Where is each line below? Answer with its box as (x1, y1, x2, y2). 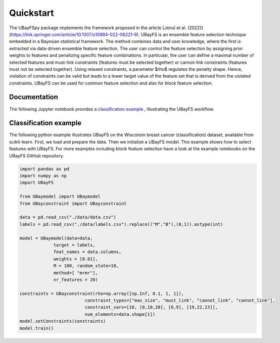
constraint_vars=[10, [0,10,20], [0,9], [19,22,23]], (85, 304, 218, 310)
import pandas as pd (19, 166, 69, 172)
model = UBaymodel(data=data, (19, 235, 93, 241)
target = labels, (53, 242, 96, 247)
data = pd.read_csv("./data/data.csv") (19, 214, 116, 220)
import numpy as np (19, 173, 67, 179)
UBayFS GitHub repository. (9, 152, 64, 158)
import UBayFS (19, 180, 54, 186)
